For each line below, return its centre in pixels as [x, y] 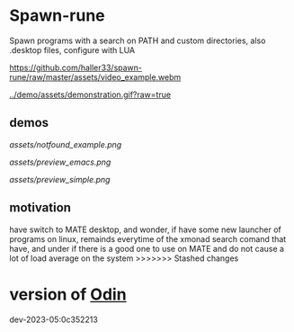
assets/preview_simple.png [60, 179]
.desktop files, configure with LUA [72, 49]
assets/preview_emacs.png [60, 162]
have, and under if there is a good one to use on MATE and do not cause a [147, 248]
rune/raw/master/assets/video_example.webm [95, 76]
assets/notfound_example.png [66, 144]
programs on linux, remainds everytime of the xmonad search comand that [148, 238]
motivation [40, 208]
